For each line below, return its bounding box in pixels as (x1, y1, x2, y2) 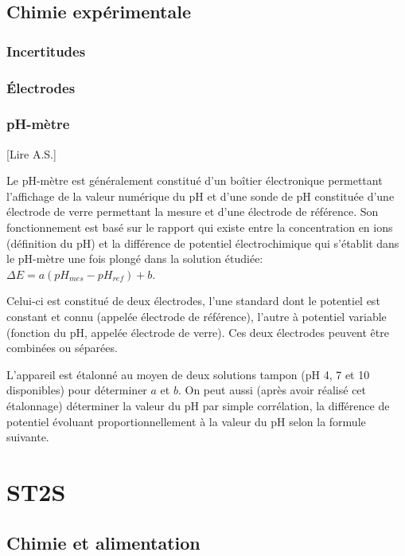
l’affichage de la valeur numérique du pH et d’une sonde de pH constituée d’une (6, 187, 395, 204)
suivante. (6, 429, 49, 445)
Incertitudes (6, 41, 86, 61)
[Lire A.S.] (6, 145, 56, 162)
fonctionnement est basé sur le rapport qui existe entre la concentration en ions (6, 219, 393, 236)
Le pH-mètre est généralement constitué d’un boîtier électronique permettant (6, 172, 383, 189)
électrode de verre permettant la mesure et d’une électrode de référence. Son (6, 203, 379, 220)
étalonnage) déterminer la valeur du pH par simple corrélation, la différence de (6, 397, 390, 413)
